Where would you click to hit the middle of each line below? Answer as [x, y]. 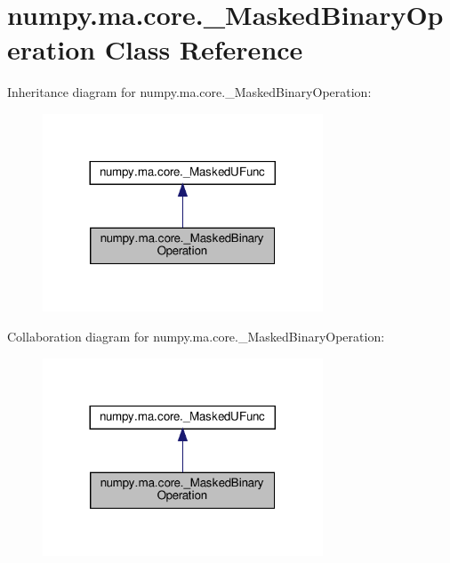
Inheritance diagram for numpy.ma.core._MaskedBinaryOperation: [189, 92]
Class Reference [204, 49]
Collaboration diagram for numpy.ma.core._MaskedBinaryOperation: [196, 337]
